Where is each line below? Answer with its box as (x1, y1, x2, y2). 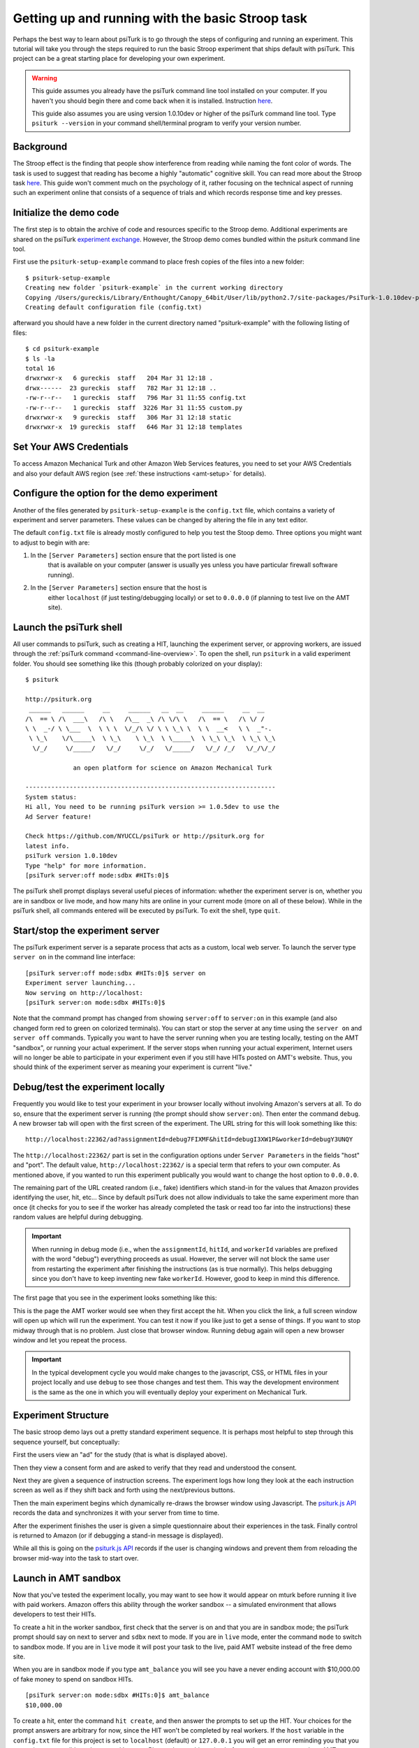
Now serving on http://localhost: (25, 989, 143, 996)
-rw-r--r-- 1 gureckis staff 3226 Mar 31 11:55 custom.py (25, 403, 243, 412)
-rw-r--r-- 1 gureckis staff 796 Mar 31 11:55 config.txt (25, 394, 247, 402)
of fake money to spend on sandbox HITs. (13, 1675, 133, 1683)
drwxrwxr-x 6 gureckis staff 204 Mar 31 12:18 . (25, 374, 213, 382)
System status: (25, 793, 78, 801)
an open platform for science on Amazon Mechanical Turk (73, 764, 272, 772)
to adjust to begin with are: (13, 538, 90, 547)
